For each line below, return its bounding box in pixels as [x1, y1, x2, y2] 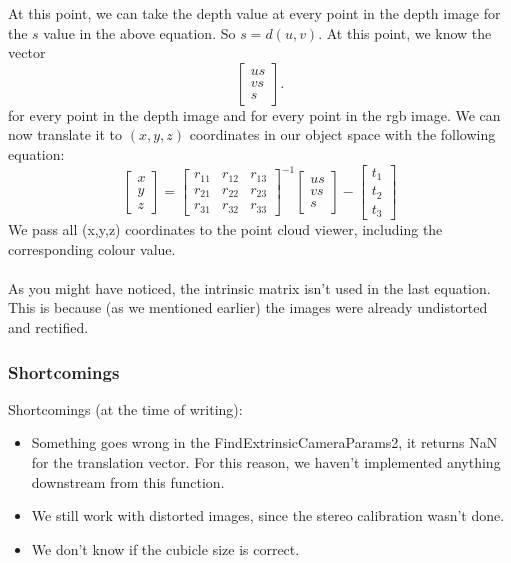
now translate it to [8, 124, 123, 145]
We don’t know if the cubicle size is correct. [31, 538, 300, 559]
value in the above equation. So [43, 22, 236, 43]
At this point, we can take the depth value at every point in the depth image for [8, 3, 501, 23]
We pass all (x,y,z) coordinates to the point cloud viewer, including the [8, 219, 443, 240]
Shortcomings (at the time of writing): [8, 398, 243, 419]
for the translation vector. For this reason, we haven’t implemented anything [31, 452, 501, 472]
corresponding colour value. [8, 238, 176, 259]
